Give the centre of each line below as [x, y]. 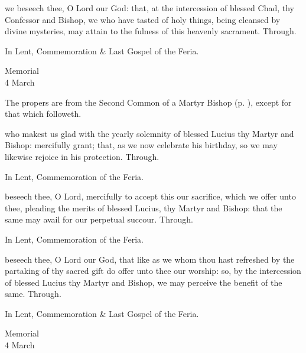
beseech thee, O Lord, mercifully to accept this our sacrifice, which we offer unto [150, 196]
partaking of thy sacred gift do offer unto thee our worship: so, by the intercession [153, 271]
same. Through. [33, 294]
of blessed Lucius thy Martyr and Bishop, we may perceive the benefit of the [144, 282]
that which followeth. [43, 114]
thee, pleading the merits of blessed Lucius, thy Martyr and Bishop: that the [144, 207]
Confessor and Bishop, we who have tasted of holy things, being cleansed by [143, 19]
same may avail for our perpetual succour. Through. [99, 219]
